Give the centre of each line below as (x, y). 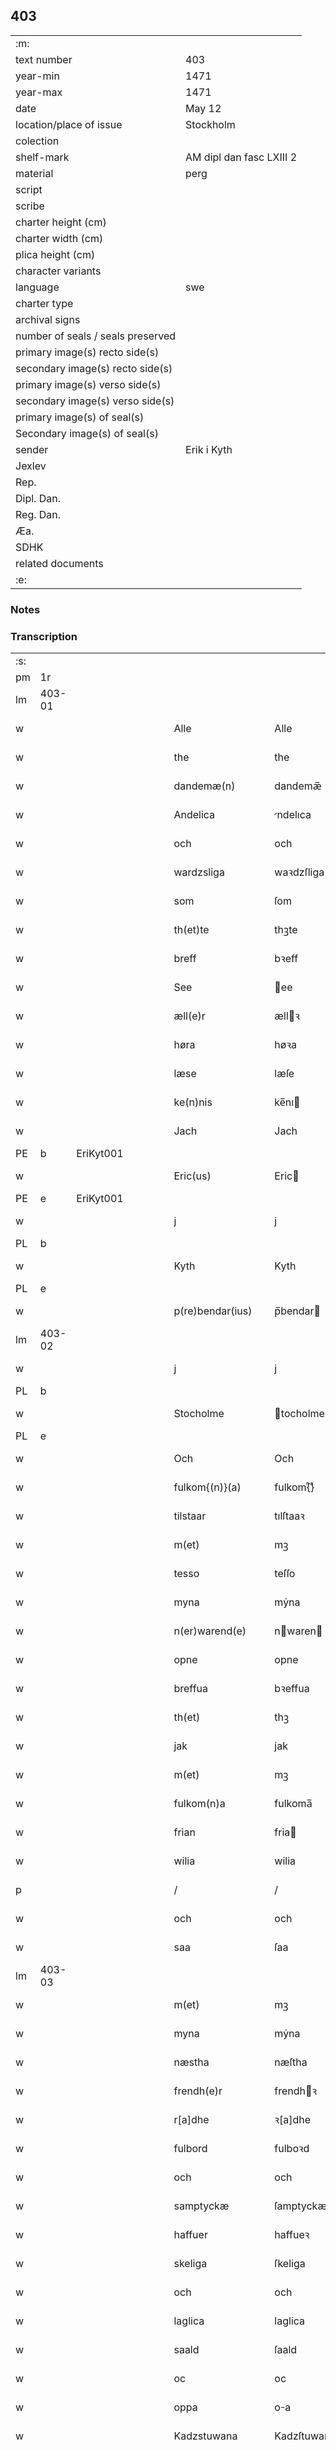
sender (32, 449)
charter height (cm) (61, 222)
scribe (30, 206)
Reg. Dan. (38, 514)
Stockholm (210, 124)
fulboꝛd (292, 2149)
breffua (190, 1689)
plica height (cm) (55, 254)
